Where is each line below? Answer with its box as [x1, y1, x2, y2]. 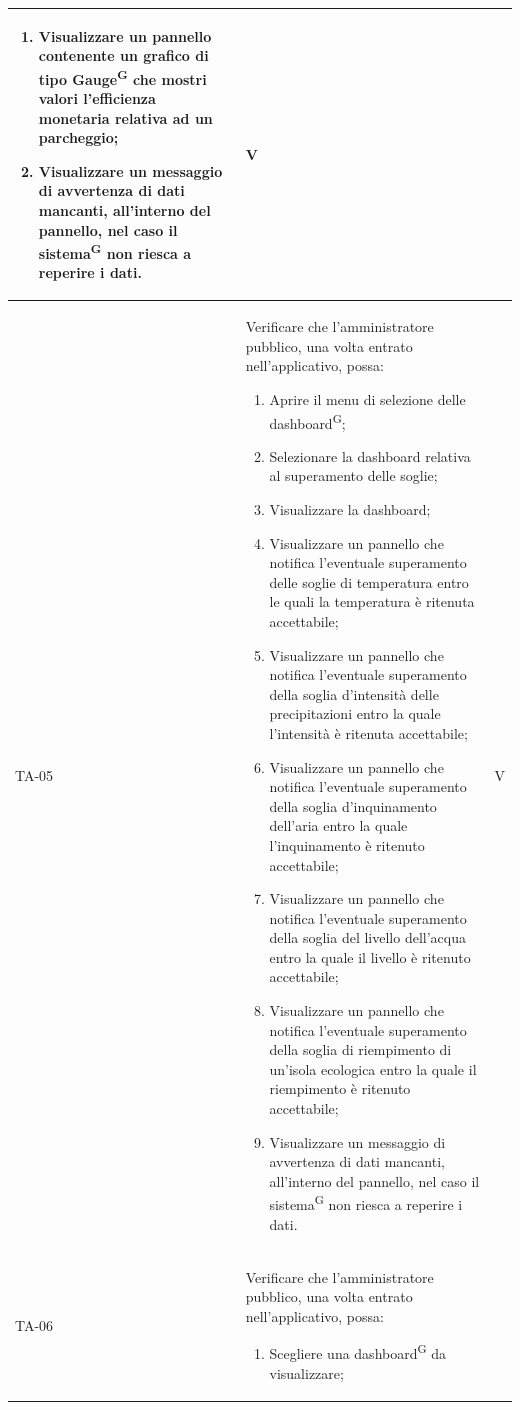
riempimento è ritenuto [269, 1078, 411, 1099]
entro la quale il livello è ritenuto [269, 946, 471, 967]
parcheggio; [38, 127, 119, 148]
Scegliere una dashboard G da [269, 1340, 447, 1363]
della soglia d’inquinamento [269, 795, 437, 816]
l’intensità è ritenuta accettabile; [269, 722, 468, 743]
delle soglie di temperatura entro [269, 571, 469, 592]
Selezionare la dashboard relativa [269, 445, 471, 466]
